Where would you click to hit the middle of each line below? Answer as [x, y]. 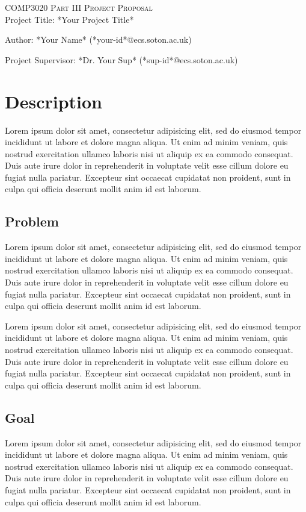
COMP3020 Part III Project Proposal [79, 7]
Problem [32, 221]
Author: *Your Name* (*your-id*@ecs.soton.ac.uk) [98, 39]
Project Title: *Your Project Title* [69, 19]
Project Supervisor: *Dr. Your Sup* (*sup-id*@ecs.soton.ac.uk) [121, 59]
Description [54, 101]
